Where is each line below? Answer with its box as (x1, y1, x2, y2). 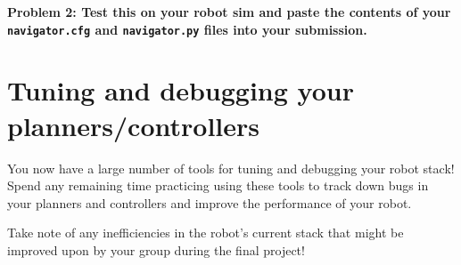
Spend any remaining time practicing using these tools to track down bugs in (7, 176, 429, 195)
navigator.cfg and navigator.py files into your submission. (7, 20, 367, 38)
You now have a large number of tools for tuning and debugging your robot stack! (7, 158, 455, 177)
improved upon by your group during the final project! (7, 240, 305, 259)
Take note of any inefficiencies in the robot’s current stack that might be (7, 223, 404, 242)
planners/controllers (7, 107, 259, 143)
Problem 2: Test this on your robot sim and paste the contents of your (7, 3, 451, 20)
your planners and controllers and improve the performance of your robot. (7, 193, 412, 212)
